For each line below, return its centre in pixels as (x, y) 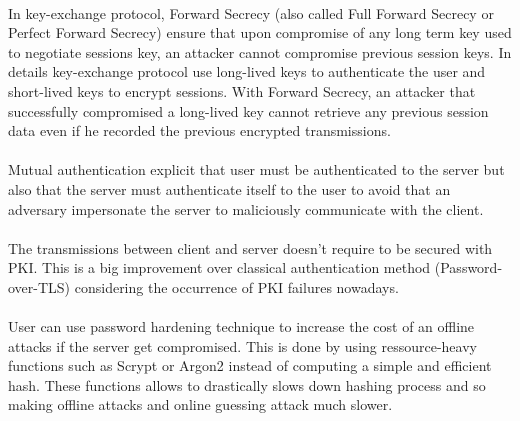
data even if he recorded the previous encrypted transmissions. (199, 130)
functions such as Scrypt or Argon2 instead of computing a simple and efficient (250, 365)
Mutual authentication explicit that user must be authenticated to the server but (256, 169)
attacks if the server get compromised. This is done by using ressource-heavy (242, 345)
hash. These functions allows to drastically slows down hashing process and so (247, 384)
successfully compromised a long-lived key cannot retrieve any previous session (248, 110)
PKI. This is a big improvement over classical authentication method (219, 267)
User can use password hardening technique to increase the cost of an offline (241, 326)
